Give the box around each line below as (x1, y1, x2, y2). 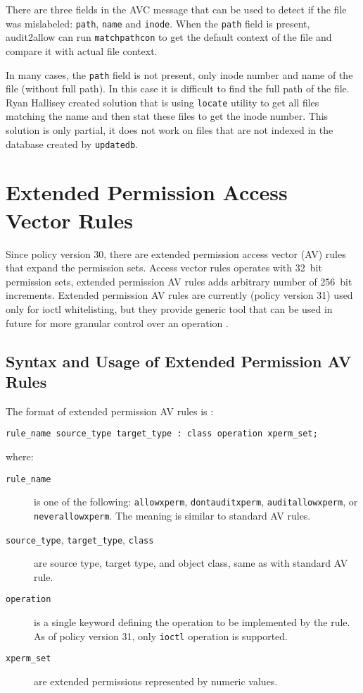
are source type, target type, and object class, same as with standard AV (34, 556, 348, 570)
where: (6, 448, 34, 463)
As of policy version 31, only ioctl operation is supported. (34, 628, 288, 643)
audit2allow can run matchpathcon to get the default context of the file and (6, 30, 332, 44)
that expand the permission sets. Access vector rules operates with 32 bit (6, 260, 322, 275)
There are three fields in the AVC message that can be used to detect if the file (6, 2, 347, 16)
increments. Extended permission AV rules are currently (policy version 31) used (6, 288, 353, 302)
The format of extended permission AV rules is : (6, 403, 214, 418)
